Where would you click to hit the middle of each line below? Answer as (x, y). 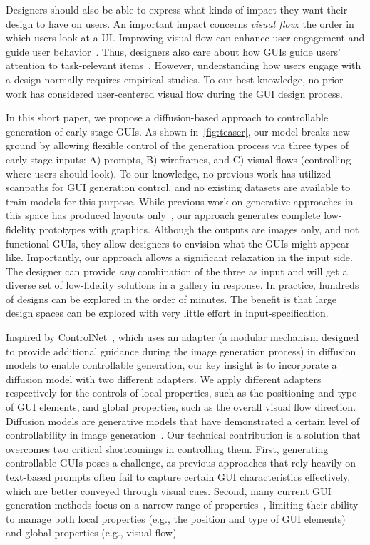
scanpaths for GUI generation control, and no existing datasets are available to (178, 187)
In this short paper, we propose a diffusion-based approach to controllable (167, 117)
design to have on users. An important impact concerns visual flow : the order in (180, 23)
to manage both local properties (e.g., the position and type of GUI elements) (176, 518)
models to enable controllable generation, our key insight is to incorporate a (171, 365)
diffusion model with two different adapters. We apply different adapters (164, 378)
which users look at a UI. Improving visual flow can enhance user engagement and (185, 37)
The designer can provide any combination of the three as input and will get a (177, 271)
